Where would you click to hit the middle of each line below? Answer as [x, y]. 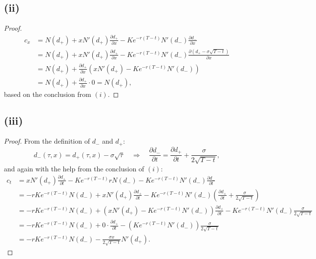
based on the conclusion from [48, 94]
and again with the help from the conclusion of [74, 168]
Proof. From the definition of [47, 141]
